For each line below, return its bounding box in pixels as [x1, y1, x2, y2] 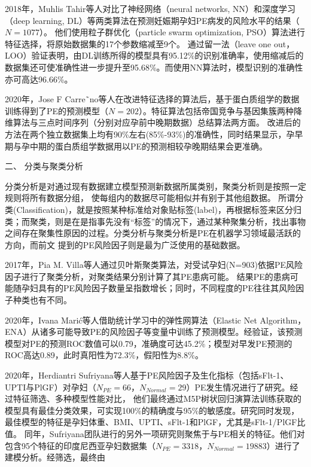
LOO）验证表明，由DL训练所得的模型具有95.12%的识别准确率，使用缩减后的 [5, 49, 304, 62]
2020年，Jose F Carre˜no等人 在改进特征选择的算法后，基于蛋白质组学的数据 [5, 93, 300, 105]
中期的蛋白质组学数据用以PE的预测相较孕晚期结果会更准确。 [29, 139, 268, 152]
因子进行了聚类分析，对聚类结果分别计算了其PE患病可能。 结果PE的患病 [5, 270, 290, 282]
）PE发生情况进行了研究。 [186, 380, 290, 393]
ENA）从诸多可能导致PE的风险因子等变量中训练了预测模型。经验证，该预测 [5, 325, 303, 338]
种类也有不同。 [13, 294, 72, 306]
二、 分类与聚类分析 [5, 160, 83, 172]
